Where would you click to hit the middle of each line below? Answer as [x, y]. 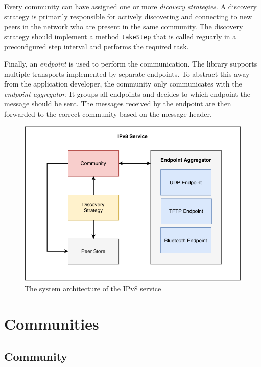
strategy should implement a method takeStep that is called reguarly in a [120, 36]
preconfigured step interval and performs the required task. [97, 46]
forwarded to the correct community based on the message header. [108, 114]
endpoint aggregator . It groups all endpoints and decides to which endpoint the [127, 93]
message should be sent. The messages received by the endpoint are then [118, 104]
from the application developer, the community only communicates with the [123, 84]
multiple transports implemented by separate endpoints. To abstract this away [127, 73]
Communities [52, 324]
